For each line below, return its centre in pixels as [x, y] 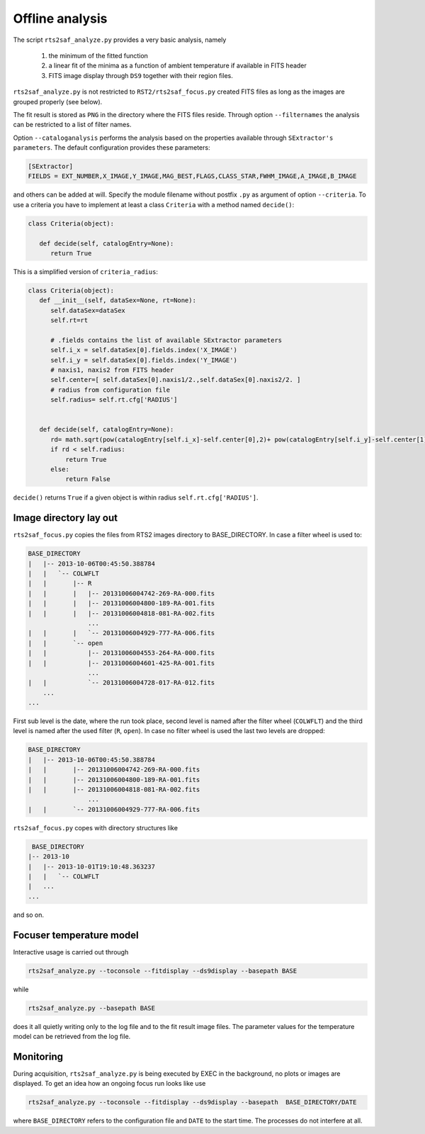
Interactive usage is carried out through [71, 952]
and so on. [29, 915]
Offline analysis [60, 18]
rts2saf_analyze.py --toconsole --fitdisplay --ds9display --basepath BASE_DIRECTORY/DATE [192, 1102]
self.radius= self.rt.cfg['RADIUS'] [114, 400]
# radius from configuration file [110, 390]
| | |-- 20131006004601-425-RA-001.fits [121, 663]
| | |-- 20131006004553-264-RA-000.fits [121, 653]
